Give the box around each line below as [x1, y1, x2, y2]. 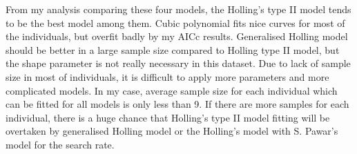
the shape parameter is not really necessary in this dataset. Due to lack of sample [6, 56, 351, 70]
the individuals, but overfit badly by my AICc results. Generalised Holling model [6, 29, 348, 44]
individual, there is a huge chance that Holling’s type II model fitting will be [6, 110, 330, 124]
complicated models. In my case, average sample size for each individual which [6, 83, 338, 97]
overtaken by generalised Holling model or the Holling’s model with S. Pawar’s [6, 124, 338, 138]
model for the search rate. [6, 137, 115, 151]
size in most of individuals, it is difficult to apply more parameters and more [6, 69, 329, 84]
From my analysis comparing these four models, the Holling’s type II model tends [6, 2, 351, 16]
